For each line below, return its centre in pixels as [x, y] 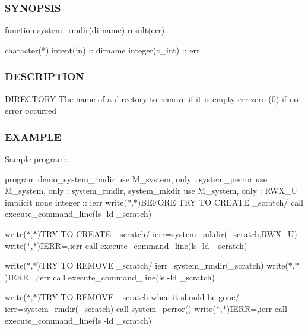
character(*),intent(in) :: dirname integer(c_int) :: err [102, 50]
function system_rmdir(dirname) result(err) [85, 30]
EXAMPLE [33, 136]
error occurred [31, 110]
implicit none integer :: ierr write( [66, 202]
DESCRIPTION [45, 76]
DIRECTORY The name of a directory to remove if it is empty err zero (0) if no [152, 98]
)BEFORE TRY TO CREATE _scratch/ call [220, 202]
